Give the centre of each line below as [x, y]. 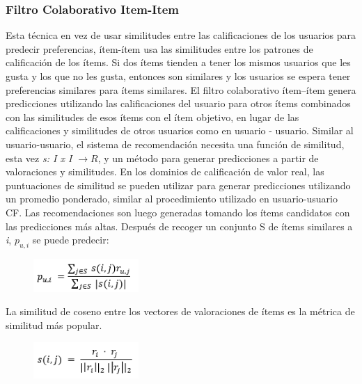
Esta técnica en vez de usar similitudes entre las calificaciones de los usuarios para [181, 35]
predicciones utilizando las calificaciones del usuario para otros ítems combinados [178, 103]
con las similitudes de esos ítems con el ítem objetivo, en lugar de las [152, 117]
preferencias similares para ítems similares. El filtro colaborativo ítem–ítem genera [181, 89]
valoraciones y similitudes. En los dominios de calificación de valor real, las [165, 171]
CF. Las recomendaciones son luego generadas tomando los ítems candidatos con [178, 212]
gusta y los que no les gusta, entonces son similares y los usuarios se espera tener [178, 76]
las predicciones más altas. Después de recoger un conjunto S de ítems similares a [179, 226]
